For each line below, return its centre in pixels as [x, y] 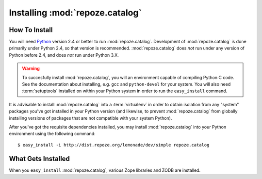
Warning [31, 68]
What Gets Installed [40, 158]
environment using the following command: [52, 134]
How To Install [31, 30]
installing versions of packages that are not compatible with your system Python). [90, 118]
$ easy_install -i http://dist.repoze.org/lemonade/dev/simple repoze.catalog [114, 145]
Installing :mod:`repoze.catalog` [75, 13]
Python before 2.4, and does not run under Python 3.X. [64, 55]
